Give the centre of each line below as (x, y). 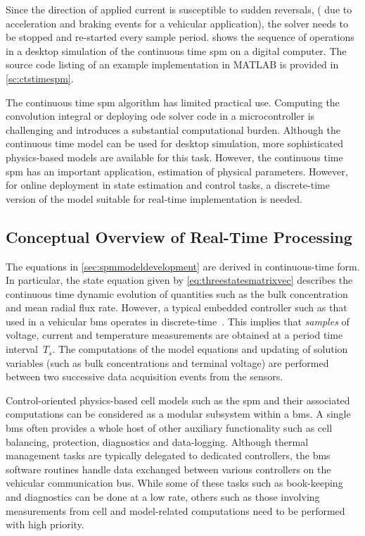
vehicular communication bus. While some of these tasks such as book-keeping (174, 483)
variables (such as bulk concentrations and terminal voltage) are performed (167, 362)
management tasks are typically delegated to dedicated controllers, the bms (168, 455)
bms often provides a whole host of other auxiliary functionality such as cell (169, 428)
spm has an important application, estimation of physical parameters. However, (177, 171)
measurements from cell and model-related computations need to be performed (175, 510)
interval (22, 349)
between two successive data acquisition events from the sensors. (145, 376)
